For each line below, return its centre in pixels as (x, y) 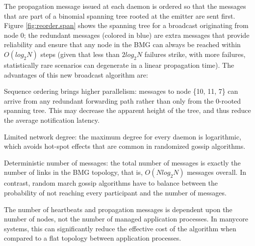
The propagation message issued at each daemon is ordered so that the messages (125, 6)
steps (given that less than (80, 54)
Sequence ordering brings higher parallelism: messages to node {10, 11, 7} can (121, 91)
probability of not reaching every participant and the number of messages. (115, 192)
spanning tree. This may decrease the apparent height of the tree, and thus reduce (127, 110)
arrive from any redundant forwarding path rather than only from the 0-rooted (123, 100)
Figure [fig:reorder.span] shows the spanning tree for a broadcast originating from (126, 25)
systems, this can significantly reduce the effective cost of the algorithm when (120, 228)
